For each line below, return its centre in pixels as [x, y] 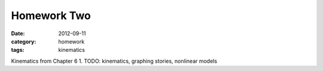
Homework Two [51, 16]
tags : [18, 50]
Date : [18, 33]
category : [24, 41]
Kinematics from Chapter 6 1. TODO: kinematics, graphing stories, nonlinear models [114, 61]
